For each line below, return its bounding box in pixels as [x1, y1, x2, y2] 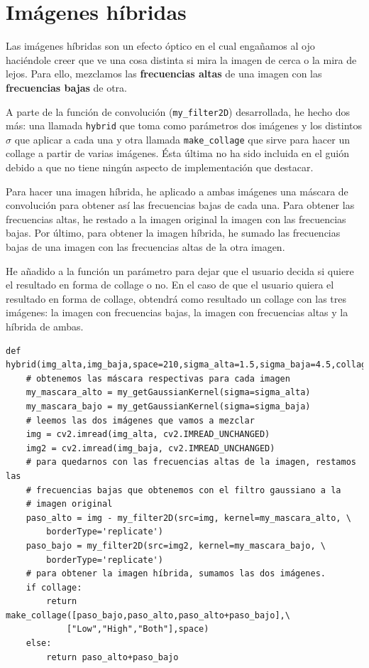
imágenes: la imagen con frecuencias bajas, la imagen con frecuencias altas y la [6, 305, 348, 320]
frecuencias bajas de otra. [6, 80, 127, 95]
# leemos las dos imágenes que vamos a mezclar [26, 415, 255, 426]
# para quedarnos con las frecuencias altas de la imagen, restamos [26, 457, 356, 468]
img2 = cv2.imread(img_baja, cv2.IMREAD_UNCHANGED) [26, 443, 275, 453]
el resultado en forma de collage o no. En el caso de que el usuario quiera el [6, 277, 334, 292]
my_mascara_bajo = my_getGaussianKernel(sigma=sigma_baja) [26, 401, 311, 411]
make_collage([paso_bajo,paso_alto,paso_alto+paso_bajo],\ [6, 610, 290, 620]
